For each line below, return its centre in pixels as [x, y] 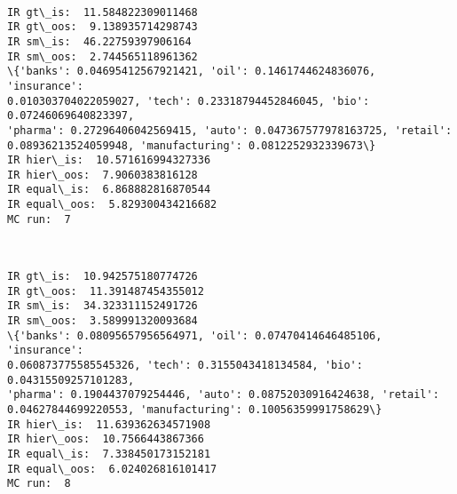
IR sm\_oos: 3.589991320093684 [102, 321]
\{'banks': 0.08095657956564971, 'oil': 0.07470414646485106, [195, 335]
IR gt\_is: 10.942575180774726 [102, 277]
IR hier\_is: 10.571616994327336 [109, 160]
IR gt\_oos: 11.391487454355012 [106, 291]
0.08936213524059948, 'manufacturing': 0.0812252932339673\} [192, 145]
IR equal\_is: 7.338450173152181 [109, 454]
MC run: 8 [39, 484]
